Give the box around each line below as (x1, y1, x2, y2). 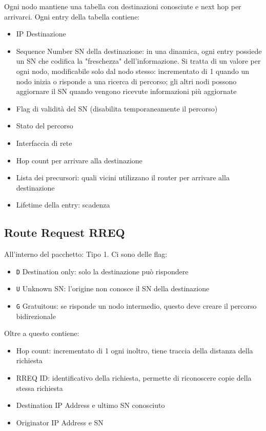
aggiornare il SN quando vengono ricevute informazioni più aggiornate (16, 86, 237, 97)
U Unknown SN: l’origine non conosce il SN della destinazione (16, 283, 210, 294)
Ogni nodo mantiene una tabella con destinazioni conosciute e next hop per (4, 1, 241, 11)
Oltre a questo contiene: (4, 328, 79, 339)
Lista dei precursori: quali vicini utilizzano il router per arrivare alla (16, 172, 230, 183)
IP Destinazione (16, 28, 66, 39)
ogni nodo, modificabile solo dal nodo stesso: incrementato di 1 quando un (16, 65, 250, 76)
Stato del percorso (16, 120, 73, 131)
